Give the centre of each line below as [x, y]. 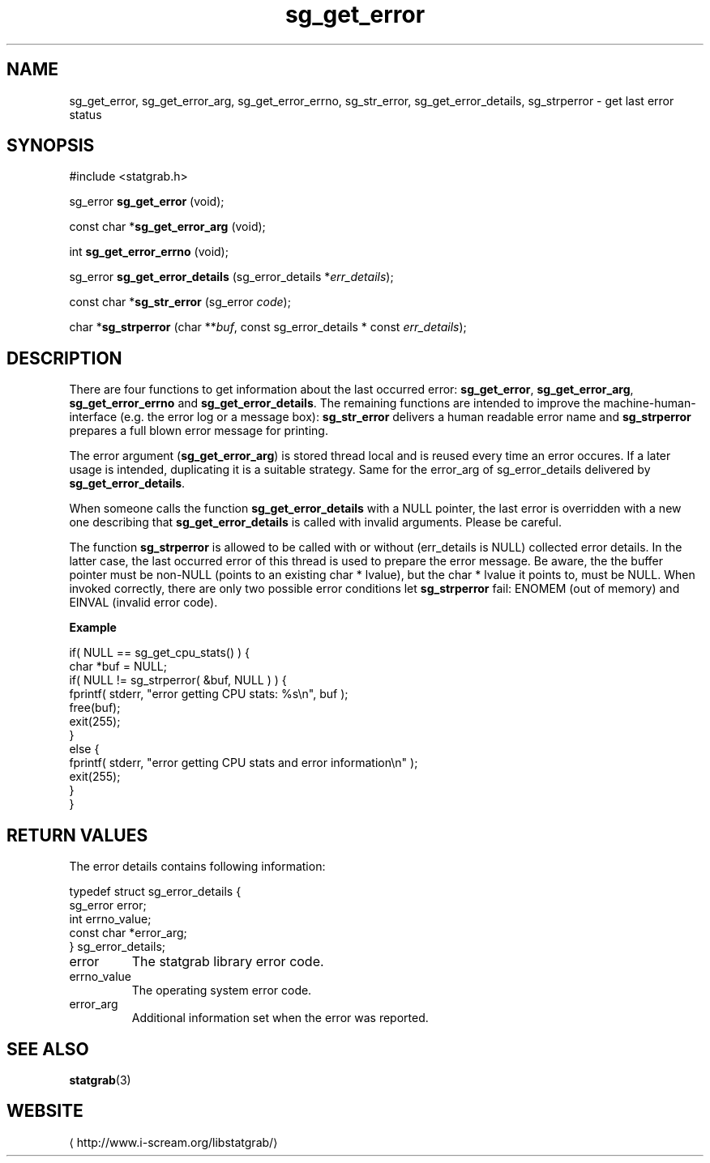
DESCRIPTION [64, 358]
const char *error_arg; [128, 933]
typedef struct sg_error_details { [155, 892]
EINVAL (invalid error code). [143, 603]
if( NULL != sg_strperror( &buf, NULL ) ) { [178, 680]
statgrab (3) [100, 1080]
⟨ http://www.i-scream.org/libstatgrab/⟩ [173, 1142]
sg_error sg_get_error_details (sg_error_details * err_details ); [231, 277]
